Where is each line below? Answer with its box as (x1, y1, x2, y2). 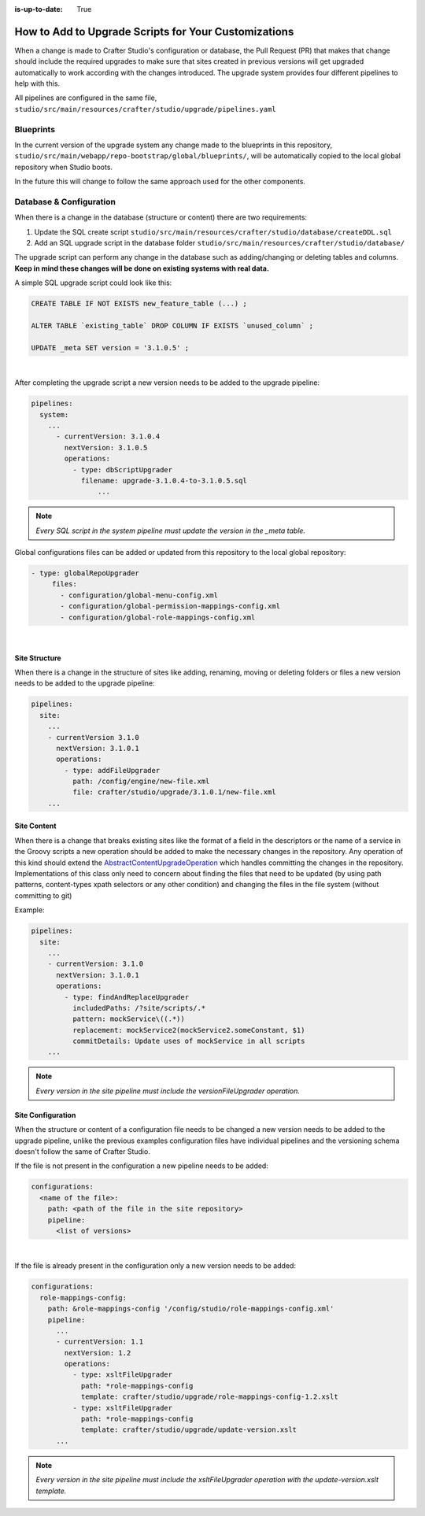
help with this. (14, 79, 61, 88)
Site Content (14, 821, 57, 830)
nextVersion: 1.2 (64, 1348, 131, 1357)
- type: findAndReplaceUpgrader (64, 993, 189, 1001)
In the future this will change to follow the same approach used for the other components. (14, 177, 306, 187)
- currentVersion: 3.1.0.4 (56, 432, 161, 441)
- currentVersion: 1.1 (56, 1337, 144, 1346)
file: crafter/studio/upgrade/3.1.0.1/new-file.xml (72, 788, 276, 797)
